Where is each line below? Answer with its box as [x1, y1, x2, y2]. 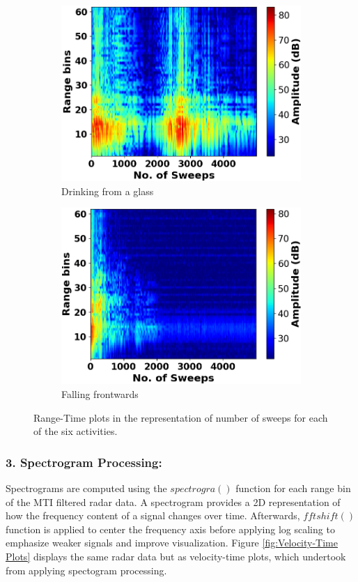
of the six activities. [33, 424, 118, 438]
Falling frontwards [61, 387, 139, 401]
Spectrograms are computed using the [6, 481, 167, 496]
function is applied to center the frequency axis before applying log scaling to [6, 521, 335, 536]
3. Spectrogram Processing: [6, 453, 162, 470]
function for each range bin [235, 481, 351, 496]
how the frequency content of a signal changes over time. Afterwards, [6, 508, 300, 523]
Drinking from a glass [61, 183, 154, 198]
